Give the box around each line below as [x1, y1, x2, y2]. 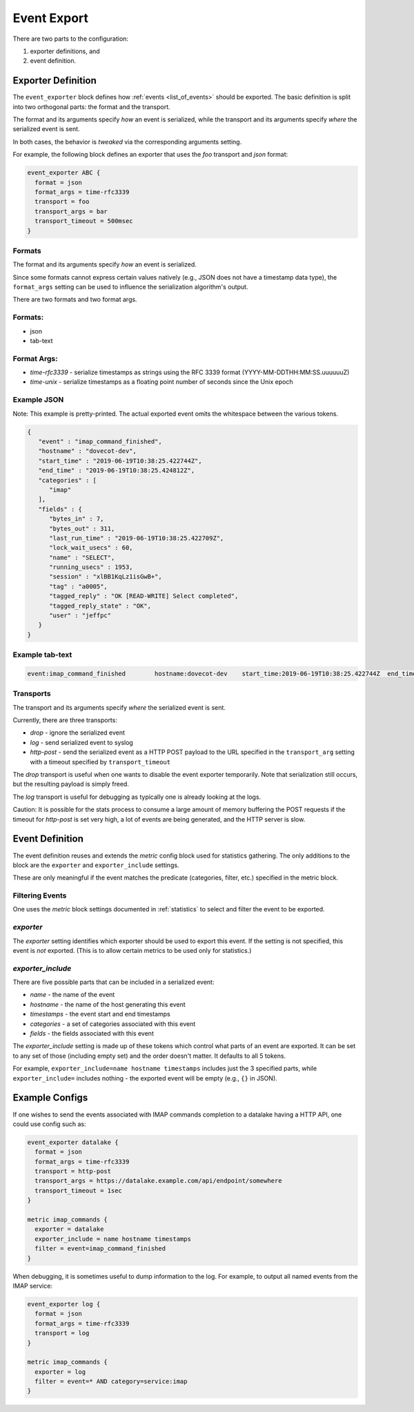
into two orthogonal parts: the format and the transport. [12, 102, 170, 110]
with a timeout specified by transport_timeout [30, 757, 171, 766]
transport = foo [34, 197, 90, 206]
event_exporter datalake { [27, 1138, 119, 1146]
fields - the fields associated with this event [30, 1029, 155, 1038]
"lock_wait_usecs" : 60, [49, 544, 134, 552]
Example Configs [12, 1092, 88, 1104]
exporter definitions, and [30, 47, 100, 55]
